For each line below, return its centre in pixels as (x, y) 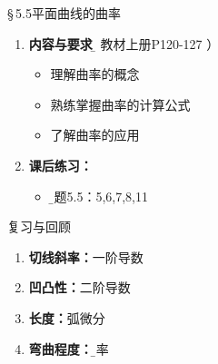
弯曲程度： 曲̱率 (69, 348)
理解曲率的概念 (95, 74)
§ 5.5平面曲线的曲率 (64, 13)
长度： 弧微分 (67, 317)
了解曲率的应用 (95, 135)
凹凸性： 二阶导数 (79, 287)
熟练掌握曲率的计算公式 (120, 104)
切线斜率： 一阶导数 (86, 256)
